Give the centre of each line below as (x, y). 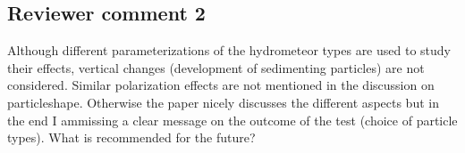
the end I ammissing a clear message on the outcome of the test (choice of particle (232, 120)
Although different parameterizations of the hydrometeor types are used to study (229, 50)
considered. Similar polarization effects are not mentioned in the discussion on (221, 85)
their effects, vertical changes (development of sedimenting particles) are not (216, 67)
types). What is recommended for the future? (131, 137)
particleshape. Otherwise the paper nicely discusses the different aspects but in (223, 102)
